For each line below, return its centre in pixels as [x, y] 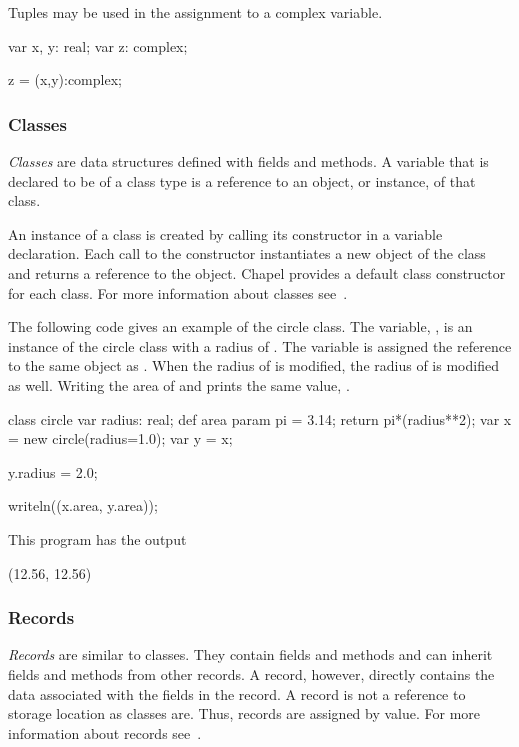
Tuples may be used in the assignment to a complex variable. [195, 12]
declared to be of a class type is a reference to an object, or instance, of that [242, 180]
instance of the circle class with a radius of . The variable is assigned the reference [260, 345]
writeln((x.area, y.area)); [83, 505]
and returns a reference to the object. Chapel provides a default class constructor [257, 272]
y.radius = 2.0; [53, 471]
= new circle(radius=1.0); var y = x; [120, 438]
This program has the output [97, 538]
